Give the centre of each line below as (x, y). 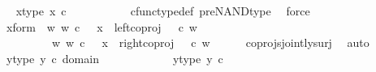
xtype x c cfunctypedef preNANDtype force (163, 11)
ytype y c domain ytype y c (115, 58)
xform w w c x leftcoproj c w (102, 26)
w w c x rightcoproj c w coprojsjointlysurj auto (210, 42)
